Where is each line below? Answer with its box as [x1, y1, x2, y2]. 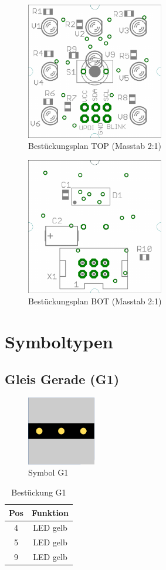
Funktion [31, 506, 69, 518]
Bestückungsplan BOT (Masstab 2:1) [28, 295, 162, 307]
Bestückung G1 [11, 486, 66, 498]
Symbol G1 [28, 466, 69, 479]
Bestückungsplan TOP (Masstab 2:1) [28, 140, 162, 152]
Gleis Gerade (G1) [5, 369, 120, 388]
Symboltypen [5, 330, 113, 354]
